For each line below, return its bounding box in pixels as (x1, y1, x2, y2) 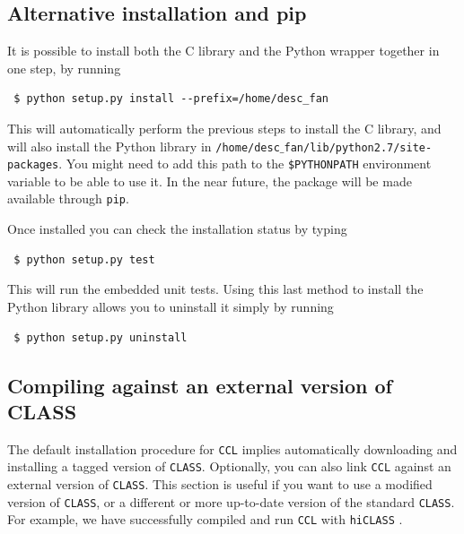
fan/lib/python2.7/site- (284, 141, 433, 154)
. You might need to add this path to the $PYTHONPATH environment (58, 154, 432, 173)
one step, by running (7, 58, 121, 77)
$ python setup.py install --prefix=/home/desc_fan (13, 92, 328, 106)
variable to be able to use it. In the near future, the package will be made (7, 171, 412, 190)
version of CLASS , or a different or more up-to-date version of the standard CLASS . (7, 492, 455, 511)
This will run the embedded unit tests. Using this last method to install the (7, 280, 424, 298)
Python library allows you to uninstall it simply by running (7, 297, 334, 315)
